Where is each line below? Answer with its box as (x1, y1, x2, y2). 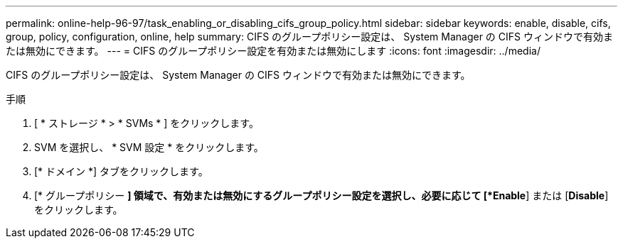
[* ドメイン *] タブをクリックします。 (34, 165, 208, 177)
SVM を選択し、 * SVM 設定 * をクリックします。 (34, 141, 264, 153)
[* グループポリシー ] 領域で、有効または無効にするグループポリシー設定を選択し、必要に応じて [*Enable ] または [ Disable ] (34, 189, 609, 201)
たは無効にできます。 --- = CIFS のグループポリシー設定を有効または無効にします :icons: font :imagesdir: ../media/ (6, 45, 541, 57)
